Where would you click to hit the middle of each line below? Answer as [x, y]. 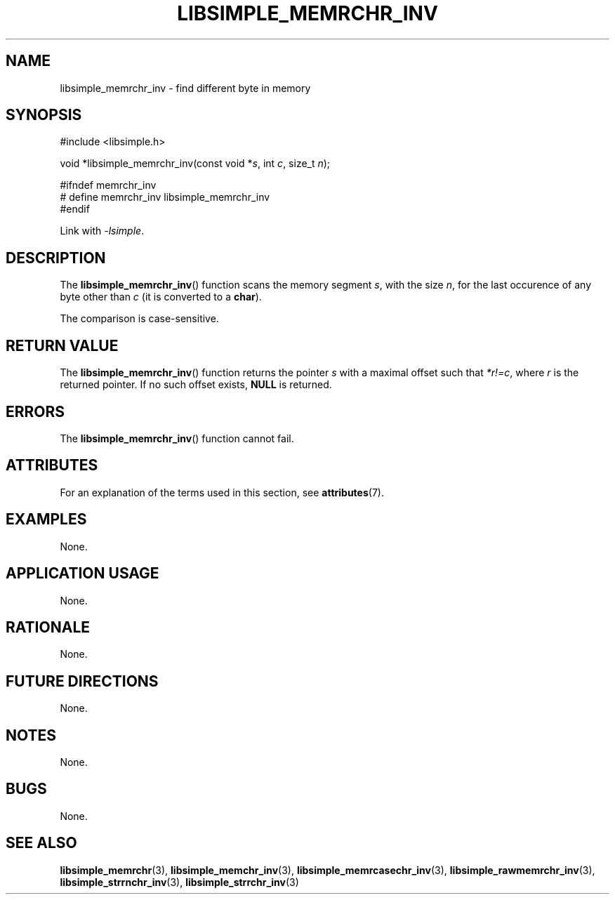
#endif [75, 209]
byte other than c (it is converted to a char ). [161, 297]
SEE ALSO [41, 843]
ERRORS [35, 411]
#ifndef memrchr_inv [108, 185]
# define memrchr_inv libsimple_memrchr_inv [165, 197]
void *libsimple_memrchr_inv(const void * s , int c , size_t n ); [195, 164]
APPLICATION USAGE [82, 574]
